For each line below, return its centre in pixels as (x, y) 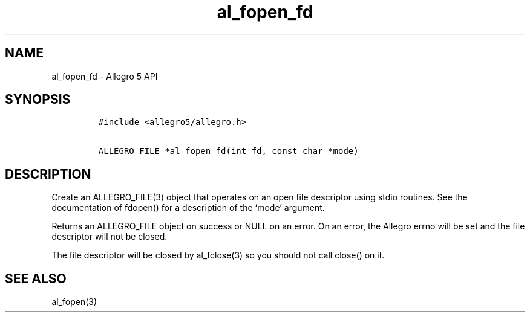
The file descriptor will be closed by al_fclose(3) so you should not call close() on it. (218, 255)
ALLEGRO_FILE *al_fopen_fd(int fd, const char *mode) (228, 151)
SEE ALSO (36, 278)
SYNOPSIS (38, 100)
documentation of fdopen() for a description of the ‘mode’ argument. (188, 208)
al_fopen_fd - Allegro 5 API (105, 76)
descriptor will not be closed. (110, 237)
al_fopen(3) (74, 302)
